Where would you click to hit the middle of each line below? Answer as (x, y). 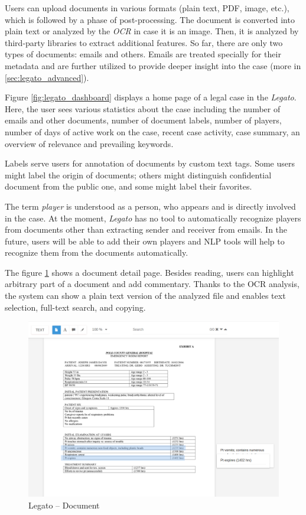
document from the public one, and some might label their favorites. (128, 186)
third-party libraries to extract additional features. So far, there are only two (144, 42)
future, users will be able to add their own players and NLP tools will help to (145, 241)
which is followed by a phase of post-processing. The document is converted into (150, 19)
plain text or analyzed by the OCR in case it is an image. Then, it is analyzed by (152, 31)
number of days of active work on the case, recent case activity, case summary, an (152, 131)
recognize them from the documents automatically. (97, 252)
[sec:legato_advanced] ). (47, 77)
